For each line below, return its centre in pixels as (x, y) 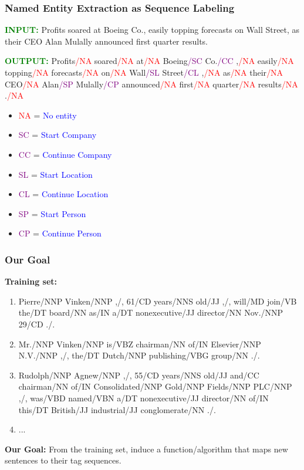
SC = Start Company (58, 135)
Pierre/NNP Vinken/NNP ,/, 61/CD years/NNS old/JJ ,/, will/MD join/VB (158, 301)
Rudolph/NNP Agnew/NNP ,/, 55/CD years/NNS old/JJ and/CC (139, 375)
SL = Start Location (55, 174)
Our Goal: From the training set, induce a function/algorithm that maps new (146, 449)
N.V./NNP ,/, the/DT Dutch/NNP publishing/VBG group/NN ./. (139, 355)
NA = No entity (48, 115)
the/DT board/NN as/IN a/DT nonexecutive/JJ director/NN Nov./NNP (151, 312)
